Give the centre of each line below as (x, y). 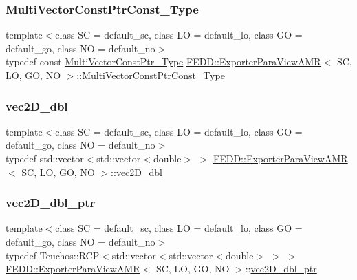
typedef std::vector (45, 158)
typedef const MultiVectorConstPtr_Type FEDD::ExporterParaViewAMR (163, 62)
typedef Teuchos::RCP (53, 255)
